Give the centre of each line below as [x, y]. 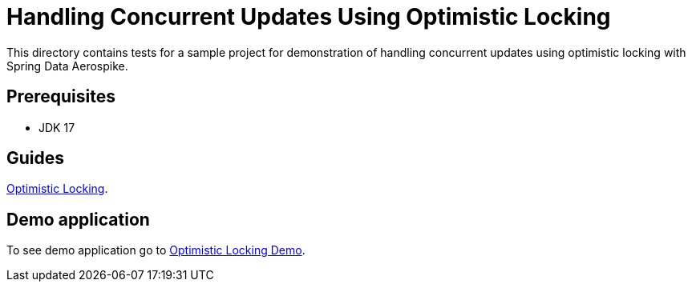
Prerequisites [61, 97]
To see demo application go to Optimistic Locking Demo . [156, 250]
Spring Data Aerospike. [67, 66]
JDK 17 [57, 127]
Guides [36, 158]
